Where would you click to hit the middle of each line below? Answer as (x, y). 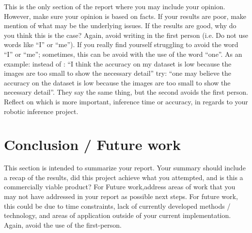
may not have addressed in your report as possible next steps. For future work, (121, 196)
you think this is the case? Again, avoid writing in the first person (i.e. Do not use (126, 35)
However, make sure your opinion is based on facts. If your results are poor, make (125, 16)
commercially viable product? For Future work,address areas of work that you (120, 187)
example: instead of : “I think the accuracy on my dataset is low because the (118, 63)
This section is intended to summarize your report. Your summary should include (125, 168)
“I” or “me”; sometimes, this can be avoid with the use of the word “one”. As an (123, 54)
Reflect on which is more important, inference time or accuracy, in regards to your (126, 101)
